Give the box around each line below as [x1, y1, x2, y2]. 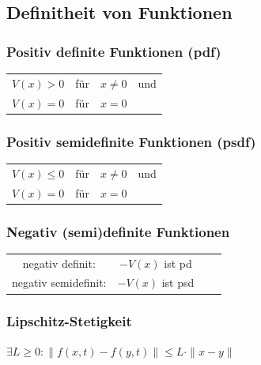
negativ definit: [22, 254, 96, 271]
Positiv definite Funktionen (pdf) [6, 41, 221, 61]
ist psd [161, 274, 195, 291]
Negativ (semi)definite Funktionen [6, 221, 230, 241]
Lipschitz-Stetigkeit [6, 311, 132, 331]
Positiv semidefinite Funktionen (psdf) [6, 131, 256, 151]
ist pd [164, 254, 192, 271]
